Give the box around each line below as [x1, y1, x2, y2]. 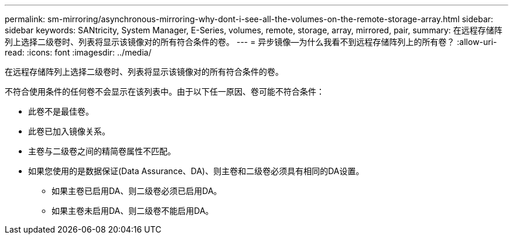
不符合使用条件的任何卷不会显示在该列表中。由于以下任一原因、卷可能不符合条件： [5, 86, 324, 96]
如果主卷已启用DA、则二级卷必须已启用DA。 [52, 186, 222, 196]
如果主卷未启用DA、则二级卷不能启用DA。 [52, 206, 214, 216]
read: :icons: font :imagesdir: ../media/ [5, 47, 152, 57]
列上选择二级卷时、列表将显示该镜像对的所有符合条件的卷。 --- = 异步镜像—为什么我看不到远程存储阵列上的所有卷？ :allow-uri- [5, 37, 497, 47]
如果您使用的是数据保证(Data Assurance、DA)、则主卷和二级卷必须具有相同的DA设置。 [28, 166, 364, 176]
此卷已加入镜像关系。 [28, 126, 110, 136]
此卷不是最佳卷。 [28, 106, 94, 116]
